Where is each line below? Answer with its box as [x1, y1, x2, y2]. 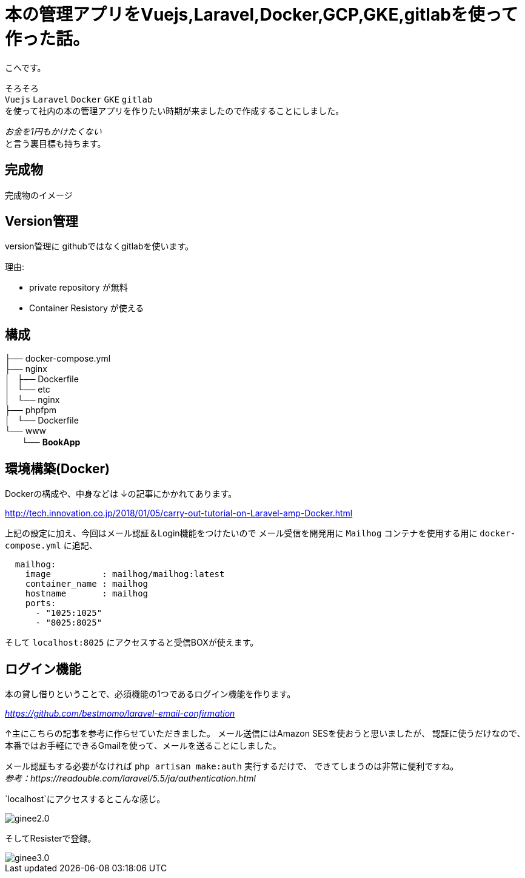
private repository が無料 [29, 282, 128, 293]
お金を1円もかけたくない [5, 126, 102, 137]
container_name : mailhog [25, 579, 149, 589]
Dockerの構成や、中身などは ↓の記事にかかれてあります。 [5, 488, 237, 499]
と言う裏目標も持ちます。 [5, 138, 106, 149]
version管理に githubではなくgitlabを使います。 [5, 241, 194, 252]
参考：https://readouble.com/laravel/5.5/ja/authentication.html [5, 772, 256, 783]
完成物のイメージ [5, 189, 73, 200]
